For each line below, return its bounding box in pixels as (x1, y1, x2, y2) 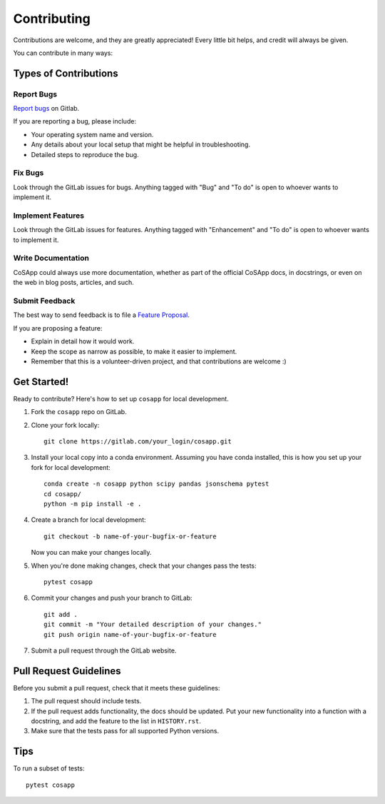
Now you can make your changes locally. (31, 548, 152, 557)
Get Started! (13, 376, 69, 388)
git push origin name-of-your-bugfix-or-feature (43, 630, 217, 638)
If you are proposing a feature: (13, 323, 103, 332)
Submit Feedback (13, 296, 76, 306)
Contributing (13, 11, 91, 26)
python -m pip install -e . (43, 500, 142, 508)
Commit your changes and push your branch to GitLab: (31, 593, 192, 603)
